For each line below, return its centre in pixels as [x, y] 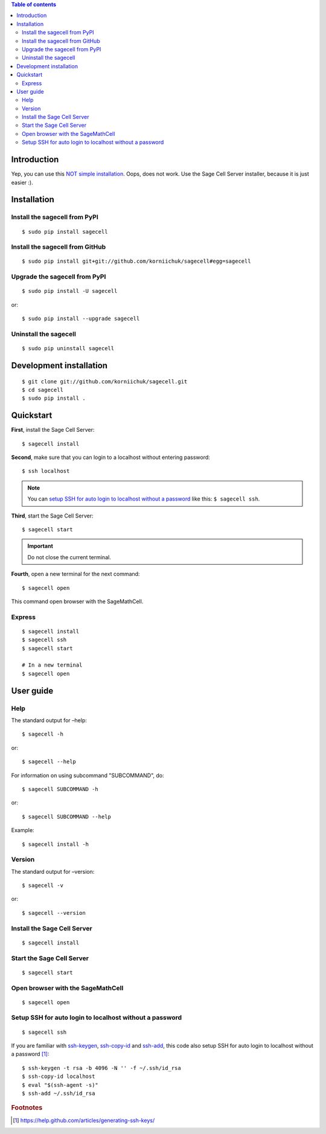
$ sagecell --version [54, 913]
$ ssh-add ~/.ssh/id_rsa [59, 1093]
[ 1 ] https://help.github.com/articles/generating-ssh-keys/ [84, 1120]
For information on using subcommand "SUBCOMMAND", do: [88, 775]
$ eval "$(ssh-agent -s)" [60, 1085]
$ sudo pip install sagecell [65, 232]
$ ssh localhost [46, 471]
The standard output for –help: [49, 720]
